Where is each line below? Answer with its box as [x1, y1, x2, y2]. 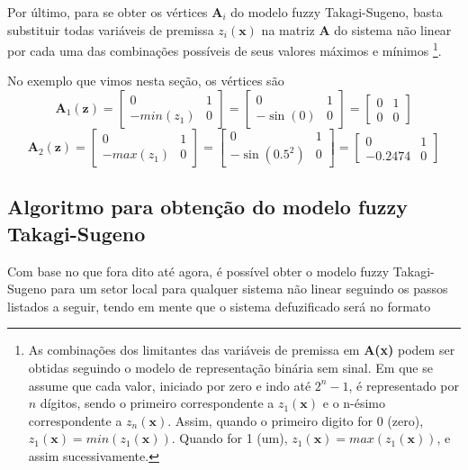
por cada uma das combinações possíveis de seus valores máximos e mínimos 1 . [7, 39, 442, 59]
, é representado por [348, 375, 459, 394]
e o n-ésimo [322, 393, 386, 412]
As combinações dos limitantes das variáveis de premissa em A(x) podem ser [28, 340, 455, 359]
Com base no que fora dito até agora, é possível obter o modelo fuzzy [7, 261, 390, 280]
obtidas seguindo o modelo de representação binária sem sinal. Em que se [28, 358, 433, 377]
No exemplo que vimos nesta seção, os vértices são [7, 71, 284, 90]
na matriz [261, 20, 315, 39]
